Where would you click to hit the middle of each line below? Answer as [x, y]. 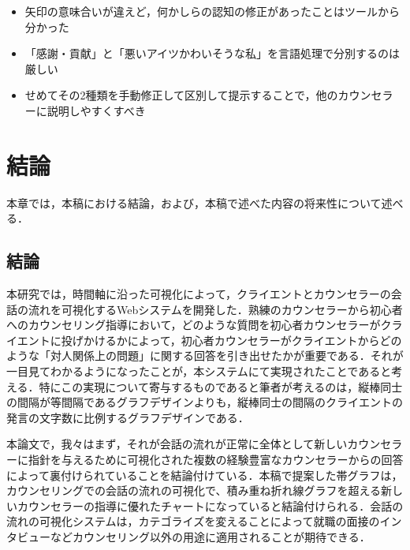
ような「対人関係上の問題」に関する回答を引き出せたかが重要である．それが [205, 355]
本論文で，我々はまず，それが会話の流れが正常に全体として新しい [177, 444]
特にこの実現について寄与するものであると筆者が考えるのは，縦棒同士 [221, 386]
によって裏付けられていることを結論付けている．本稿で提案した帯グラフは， [205, 475]
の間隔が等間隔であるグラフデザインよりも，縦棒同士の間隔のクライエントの [205, 402]
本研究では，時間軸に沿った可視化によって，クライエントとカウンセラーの [199, 294]
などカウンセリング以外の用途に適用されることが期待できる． [210, 536]
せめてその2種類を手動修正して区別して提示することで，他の [181, 95]
